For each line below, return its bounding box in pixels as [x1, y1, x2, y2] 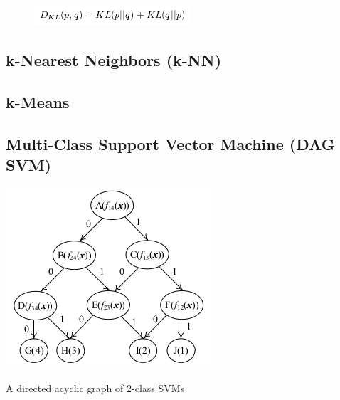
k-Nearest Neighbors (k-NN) [6, 48, 222, 70]
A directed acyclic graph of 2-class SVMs [6, 381, 185, 396]
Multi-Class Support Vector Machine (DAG [6, 132, 335, 154]
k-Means [6, 90, 70, 112]
